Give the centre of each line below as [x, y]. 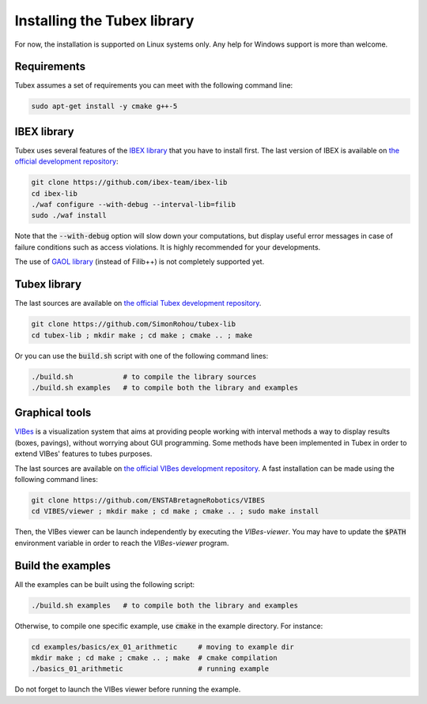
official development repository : [66, 161]
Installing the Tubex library [104, 21]
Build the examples [62, 565]
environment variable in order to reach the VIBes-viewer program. [122, 543]
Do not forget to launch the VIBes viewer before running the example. [128, 689]
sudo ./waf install [69, 216]
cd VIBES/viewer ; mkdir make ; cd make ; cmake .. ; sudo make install [175, 511]
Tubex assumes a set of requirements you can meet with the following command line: [154, 85]
